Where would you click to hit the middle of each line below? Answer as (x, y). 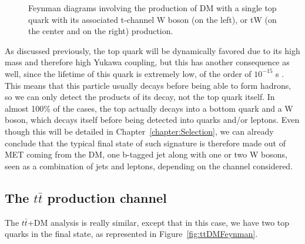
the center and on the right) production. (101, 31)
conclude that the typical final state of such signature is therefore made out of (145, 143)
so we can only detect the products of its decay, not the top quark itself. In (140, 97)
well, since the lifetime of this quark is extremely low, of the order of (128, 73)
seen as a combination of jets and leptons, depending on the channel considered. (149, 166)
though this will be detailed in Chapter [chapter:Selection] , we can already (139, 131)
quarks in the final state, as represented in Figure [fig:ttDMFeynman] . (131, 234)
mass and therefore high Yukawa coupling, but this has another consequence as (147, 62)
